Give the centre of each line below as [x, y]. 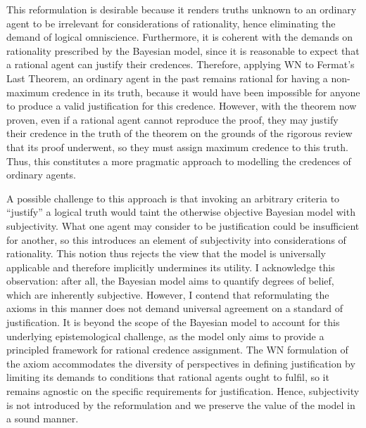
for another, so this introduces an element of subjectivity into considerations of [176, 239]
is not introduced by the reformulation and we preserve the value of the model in [181, 404]
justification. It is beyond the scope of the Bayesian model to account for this [173, 322]
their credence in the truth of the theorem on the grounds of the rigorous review [179, 133]
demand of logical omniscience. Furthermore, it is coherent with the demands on [180, 37]
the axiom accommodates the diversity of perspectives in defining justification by [181, 363]
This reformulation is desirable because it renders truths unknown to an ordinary [182, 9]
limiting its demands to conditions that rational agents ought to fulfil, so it [168, 377]
